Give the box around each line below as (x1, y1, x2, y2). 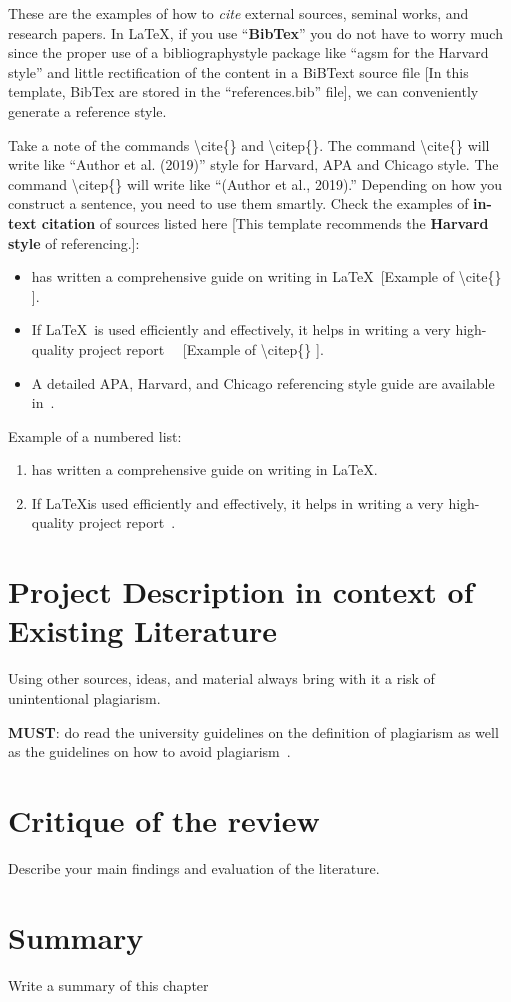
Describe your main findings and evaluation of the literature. (8, 857, 380, 878)
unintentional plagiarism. (8, 687, 161, 708)
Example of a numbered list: (8, 425, 182, 446)
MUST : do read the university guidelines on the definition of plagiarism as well (8, 721, 499, 742)
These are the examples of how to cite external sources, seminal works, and (8, 3, 469, 23)
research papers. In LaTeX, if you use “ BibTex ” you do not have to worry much (8, 22, 503, 43)
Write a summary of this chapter (8, 974, 209, 995)
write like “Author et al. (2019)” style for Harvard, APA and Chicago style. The (8, 154, 499, 175)
